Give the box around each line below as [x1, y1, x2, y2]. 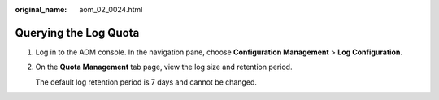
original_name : [15, 5, 67, 14]
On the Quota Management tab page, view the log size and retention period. [35, 62, 293, 72]
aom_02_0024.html [79, 5, 143, 14]
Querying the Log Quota [15, 25, 140, 40]
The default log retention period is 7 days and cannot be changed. [35, 77, 258, 87]
